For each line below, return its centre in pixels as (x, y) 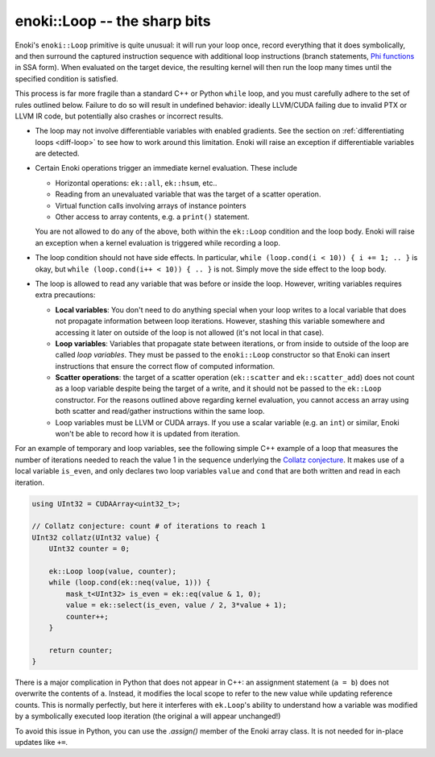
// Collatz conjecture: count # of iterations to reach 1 (149, 526)
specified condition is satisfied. (66, 79)
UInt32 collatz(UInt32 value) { (96, 537)
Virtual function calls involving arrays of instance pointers (151, 205)
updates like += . (41, 742)
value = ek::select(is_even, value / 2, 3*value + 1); (176, 605)
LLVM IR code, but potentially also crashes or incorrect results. (119, 116)
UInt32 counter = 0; (89, 549)
